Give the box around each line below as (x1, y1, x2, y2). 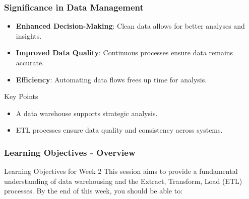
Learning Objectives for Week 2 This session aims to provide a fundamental (4, 166, 238, 176)
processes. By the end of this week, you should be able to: (4, 185, 183, 196)
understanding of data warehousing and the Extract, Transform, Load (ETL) (4, 175, 242, 186)
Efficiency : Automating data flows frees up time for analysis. (16, 74, 207, 84)
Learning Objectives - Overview (4, 146, 136, 158)
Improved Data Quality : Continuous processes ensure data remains (16, 47, 233, 58)
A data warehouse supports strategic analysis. (16, 108, 158, 118)
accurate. (16, 57, 44, 67)
